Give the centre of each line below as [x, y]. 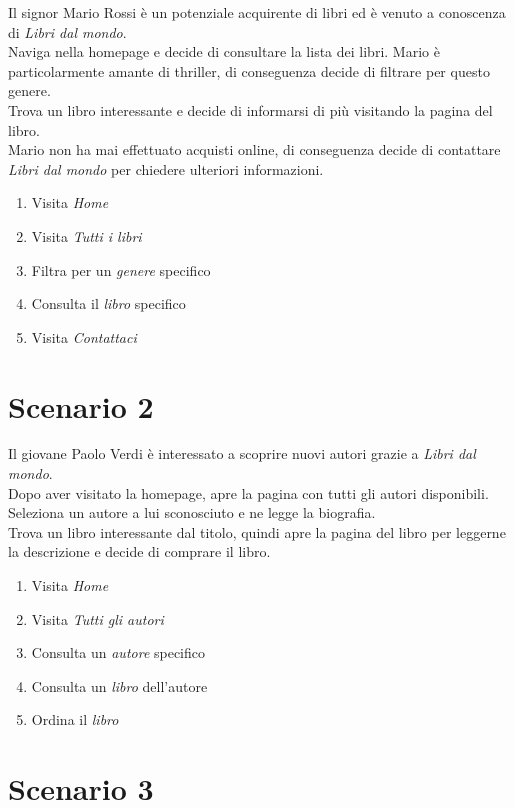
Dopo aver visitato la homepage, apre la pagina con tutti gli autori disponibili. [248, 492]
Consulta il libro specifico [108, 303]
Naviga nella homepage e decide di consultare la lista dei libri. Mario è [224, 51]
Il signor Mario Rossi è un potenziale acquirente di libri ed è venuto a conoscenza [257, 12]
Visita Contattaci [84, 336]
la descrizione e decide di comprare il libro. [139, 551]
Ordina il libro [75, 719]
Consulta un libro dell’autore [119, 685]
